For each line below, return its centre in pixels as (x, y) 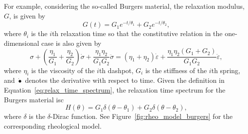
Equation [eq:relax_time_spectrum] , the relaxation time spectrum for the (115, 90)
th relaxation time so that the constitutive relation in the (137, 33)
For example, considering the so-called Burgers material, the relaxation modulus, (124, 6)
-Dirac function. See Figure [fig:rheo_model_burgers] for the (142, 116)
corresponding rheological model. (53, 125)
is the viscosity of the (63, 70)
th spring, (226, 70)
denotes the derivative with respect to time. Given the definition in (125, 80)
